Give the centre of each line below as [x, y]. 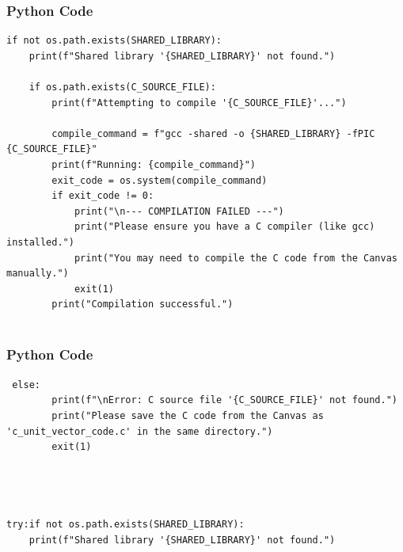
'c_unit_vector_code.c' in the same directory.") [140, 431]
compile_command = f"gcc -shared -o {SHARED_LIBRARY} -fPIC [213, 133]
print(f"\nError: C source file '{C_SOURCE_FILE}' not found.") [224, 400]
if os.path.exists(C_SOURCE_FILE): [122, 87]
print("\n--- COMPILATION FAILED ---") [179, 211]
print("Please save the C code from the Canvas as [188, 415]
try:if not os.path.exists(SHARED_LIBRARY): [125, 525]
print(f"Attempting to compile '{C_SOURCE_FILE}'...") [199, 103]
